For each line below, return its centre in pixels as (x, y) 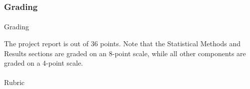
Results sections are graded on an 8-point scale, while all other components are (125, 53)
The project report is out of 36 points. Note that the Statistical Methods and (122, 44)
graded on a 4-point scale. (44, 63)
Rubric (14, 82)
